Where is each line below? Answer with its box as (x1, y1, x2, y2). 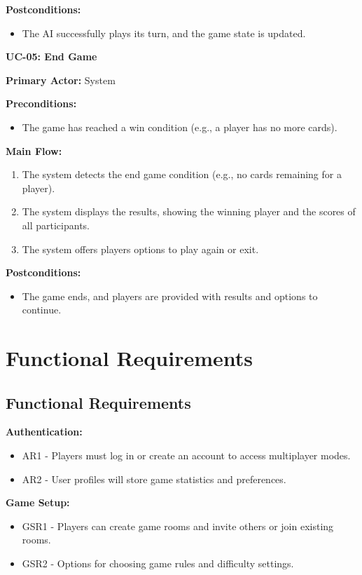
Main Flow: (6, 143, 62, 158)
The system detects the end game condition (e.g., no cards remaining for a (22, 167, 342, 182)
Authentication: (6, 424, 83, 439)
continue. (22, 302, 62, 317)
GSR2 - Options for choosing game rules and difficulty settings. (22, 556, 294, 571)
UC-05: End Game (6, 49, 97, 64)
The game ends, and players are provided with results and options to (22, 288, 318, 303)
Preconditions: (6, 96, 77, 111)
